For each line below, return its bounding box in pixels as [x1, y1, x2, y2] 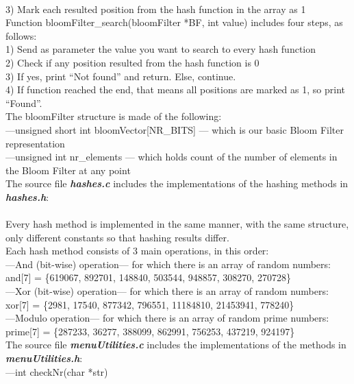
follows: [5, 28, 37, 43]
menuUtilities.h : [5, 351, 83, 365]
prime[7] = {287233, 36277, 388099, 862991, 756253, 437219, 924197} [5, 324, 295, 338]
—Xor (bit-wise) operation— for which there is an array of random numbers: [5, 284, 329, 298]
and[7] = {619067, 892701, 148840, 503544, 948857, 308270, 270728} [5, 270, 291, 285]
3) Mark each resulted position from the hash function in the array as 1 [5, 1, 306, 16]
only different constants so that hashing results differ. [5, 230, 229, 244]
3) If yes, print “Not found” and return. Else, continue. [5, 69, 236, 83]
